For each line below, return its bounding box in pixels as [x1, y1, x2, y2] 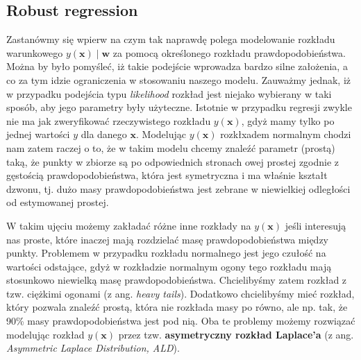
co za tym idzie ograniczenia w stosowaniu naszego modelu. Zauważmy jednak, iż [6, 72, 351, 87]
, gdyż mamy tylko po [241, 113, 335, 128]
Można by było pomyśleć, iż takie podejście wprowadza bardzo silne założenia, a [6, 59, 348, 74]
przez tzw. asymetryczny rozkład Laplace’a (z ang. [118, 327, 354, 341]
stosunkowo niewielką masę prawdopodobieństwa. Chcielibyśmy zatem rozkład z [6, 273, 347, 287]
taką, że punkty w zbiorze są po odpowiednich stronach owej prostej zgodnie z [6, 154, 339, 169]
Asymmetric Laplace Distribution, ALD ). [6, 341, 180, 355]
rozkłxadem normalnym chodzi [220, 127, 351, 142]
